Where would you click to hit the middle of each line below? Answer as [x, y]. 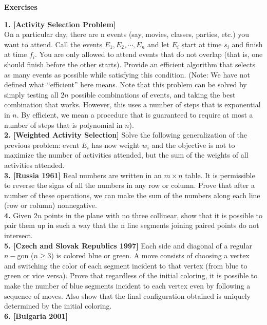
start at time [202, 44]
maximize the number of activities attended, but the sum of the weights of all [126, 155]
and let [158, 44]
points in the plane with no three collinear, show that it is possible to [153, 215]
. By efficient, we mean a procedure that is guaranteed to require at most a [135, 114]
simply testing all [31, 94]
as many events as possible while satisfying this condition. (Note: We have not [127, 74]
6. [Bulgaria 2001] [36, 316]
